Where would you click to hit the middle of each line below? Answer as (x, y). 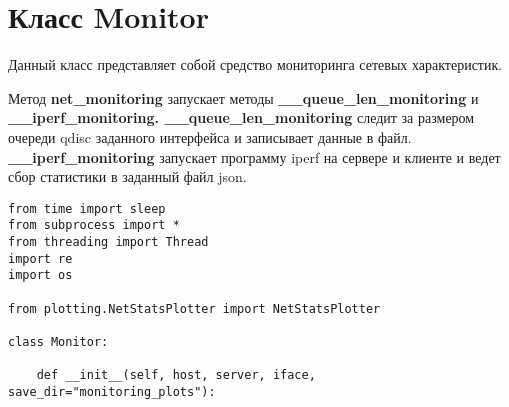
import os (40, 275)
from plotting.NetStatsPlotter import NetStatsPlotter (194, 308)
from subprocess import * (94, 225)
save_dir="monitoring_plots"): (112, 391)
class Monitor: (58, 341)
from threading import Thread (108, 242)
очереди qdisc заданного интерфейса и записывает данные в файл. (210, 136)
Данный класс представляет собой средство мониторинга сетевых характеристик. (255, 64)
